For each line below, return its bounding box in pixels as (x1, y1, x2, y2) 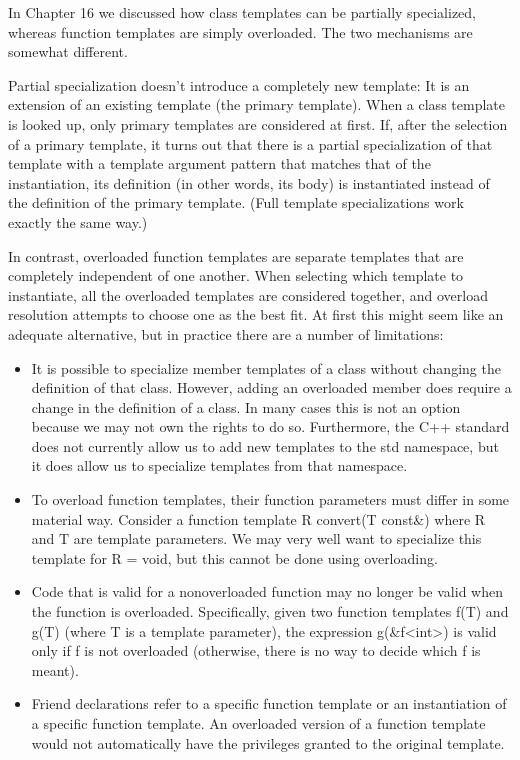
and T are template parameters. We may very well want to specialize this (31, 528, 482, 549)
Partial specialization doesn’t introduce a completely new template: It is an (8, 74, 470, 95)
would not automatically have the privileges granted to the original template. (31, 732, 505, 753)
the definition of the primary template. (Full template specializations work (8, 192, 464, 213)
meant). (31, 659, 79, 680)
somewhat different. (8, 41, 128, 62)
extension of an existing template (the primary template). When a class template (8, 94, 505, 115)
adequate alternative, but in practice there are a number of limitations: (8, 323, 444, 344)
